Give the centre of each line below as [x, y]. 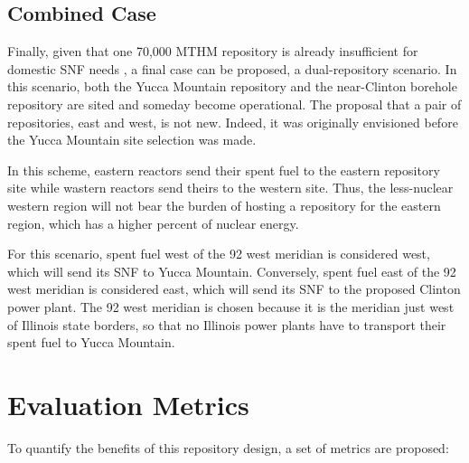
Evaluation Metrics [128, 404]
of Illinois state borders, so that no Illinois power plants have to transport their [227, 324]
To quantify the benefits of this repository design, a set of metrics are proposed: [228, 447]
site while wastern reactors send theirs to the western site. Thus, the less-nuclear [230, 188]
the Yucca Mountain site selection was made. [132, 140]
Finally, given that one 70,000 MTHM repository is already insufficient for [213, 51]
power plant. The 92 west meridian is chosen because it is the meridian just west [231, 306]
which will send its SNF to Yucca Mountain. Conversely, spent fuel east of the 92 [232, 271]
